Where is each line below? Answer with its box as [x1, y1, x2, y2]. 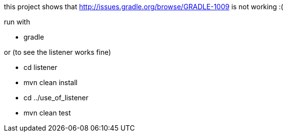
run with [4, 18, 30, 26]
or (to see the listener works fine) [4, 48, 111, 56]
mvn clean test [24, 109, 71, 117]
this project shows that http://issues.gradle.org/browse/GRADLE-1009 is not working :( [4, 2, 284, 11]
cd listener [24, 63, 57, 71]
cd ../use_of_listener [24, 93, 89, 102]
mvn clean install [24, 78, 78, 87]
